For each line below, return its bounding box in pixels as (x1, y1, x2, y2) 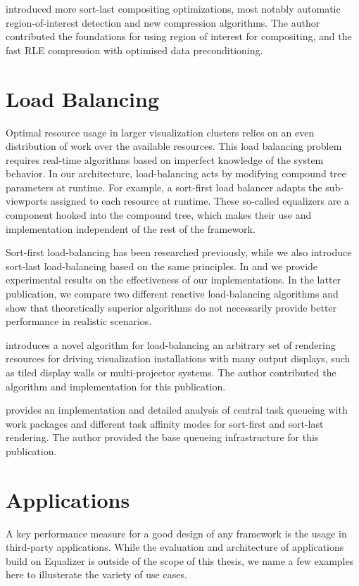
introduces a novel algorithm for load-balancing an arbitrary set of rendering (6, 337, 336, 352)
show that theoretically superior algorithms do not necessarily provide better (6, 300, 337, 314)
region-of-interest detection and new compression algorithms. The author (6, 15, 320, 30)
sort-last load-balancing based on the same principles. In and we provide (6, 258, 318, 273)
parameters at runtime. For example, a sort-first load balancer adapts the (6, 179, 322, 194)
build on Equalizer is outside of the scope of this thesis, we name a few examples (6, 553, 354, 568)
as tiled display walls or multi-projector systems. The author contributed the (6, 365, 336, 379)
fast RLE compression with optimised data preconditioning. (6, 42, 263, 57)
